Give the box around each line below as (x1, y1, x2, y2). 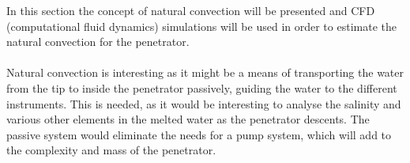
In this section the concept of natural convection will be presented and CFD (6, 2, 375, 18)
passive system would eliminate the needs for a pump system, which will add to (6, 126, 392, 142)
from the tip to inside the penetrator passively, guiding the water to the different (6, 79, 397, 96)
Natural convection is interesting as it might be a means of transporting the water (6, 64, 404, 81)
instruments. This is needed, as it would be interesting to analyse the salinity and (6, 95, 401, 112)
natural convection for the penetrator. (6, 33, 190, 50)
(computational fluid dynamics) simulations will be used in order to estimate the (6, 17, 397, 34)
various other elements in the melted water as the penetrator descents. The (6, 111, 370, 127)
